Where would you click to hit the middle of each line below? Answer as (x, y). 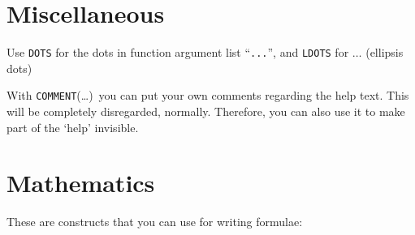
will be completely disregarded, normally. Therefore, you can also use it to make (206, 111)
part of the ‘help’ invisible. (73, 127)
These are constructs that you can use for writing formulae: (155, 222)
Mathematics (81, 183)
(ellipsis (385, 52)
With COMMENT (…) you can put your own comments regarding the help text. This (208, 95)
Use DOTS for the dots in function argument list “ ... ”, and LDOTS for (178, 52)
